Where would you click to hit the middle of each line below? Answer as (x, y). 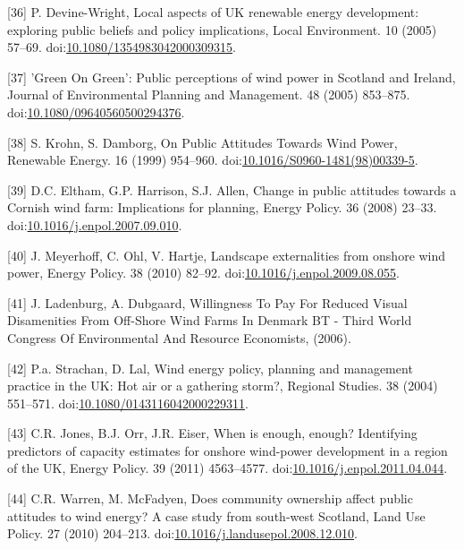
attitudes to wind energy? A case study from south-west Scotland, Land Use (216, 515)
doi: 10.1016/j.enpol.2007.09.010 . (95, 224)
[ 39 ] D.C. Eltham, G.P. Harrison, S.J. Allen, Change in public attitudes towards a (232, 189)
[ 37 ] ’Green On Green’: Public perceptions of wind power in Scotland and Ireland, (232, 77)
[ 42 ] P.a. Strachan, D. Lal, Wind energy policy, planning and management (210, 368)
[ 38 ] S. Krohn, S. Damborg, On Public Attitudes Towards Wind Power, (202, 142)
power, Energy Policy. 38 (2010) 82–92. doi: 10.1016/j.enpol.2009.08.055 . (203, 273)
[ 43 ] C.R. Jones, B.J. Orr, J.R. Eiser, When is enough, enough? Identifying (212, 433)
